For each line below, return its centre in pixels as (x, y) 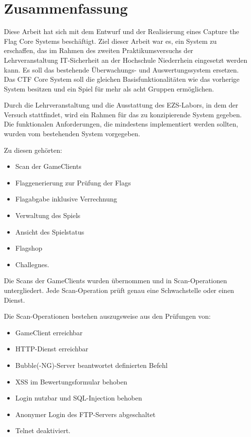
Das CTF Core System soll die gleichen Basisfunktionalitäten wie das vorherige (122, 79)
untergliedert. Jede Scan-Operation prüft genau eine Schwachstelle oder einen (119, 290)
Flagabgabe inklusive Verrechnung (66, 199)
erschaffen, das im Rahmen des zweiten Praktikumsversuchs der (99, 50)
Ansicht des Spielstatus (50, 231)
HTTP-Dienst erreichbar (52, 349)
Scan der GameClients (48, 166)
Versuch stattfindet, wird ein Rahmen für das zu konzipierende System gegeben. (123, 114)
